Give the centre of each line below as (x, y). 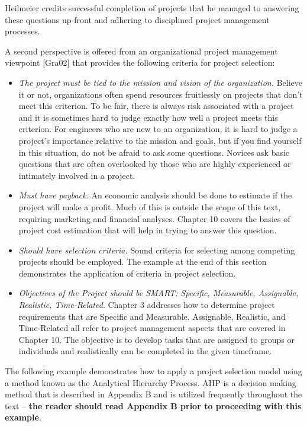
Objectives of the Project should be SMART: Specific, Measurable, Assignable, (159, 293)
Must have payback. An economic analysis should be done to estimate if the (155, 195)
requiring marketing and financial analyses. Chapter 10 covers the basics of (154, 218)
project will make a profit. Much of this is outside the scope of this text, (150, 206)
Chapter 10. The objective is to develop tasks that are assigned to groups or (156, 339)
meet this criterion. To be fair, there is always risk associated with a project (156, 106)
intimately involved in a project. (77, 175)
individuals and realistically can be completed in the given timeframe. (145, 351)
